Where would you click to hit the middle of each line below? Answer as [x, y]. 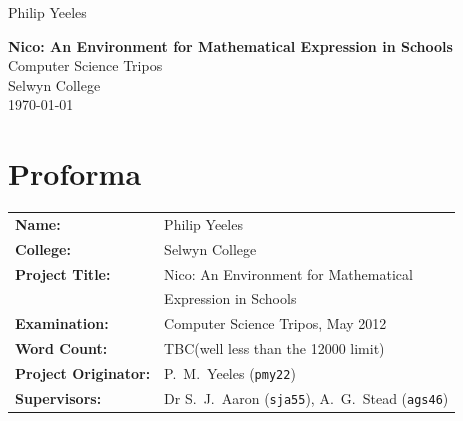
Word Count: [61, 348]
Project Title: [63, 273]
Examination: [62, 323]
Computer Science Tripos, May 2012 [275, 323]
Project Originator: [83, 372]
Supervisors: [58, 397]
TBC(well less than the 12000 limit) [274, 348]
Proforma [75, 173]
